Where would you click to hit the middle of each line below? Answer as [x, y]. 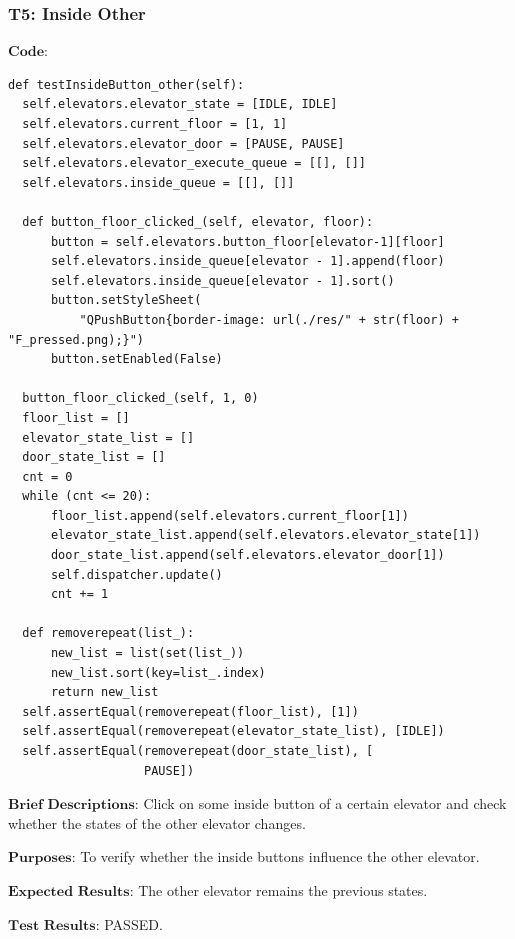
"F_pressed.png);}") [76, 339]
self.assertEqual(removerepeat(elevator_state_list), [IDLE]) [233, 731]
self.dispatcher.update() [136, 574]
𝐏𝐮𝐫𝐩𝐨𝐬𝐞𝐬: [42, 858]
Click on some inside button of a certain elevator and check [325, 803]
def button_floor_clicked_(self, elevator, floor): [198, 221]
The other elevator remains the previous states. [283, 889]
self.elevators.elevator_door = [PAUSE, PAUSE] [183, 143]
